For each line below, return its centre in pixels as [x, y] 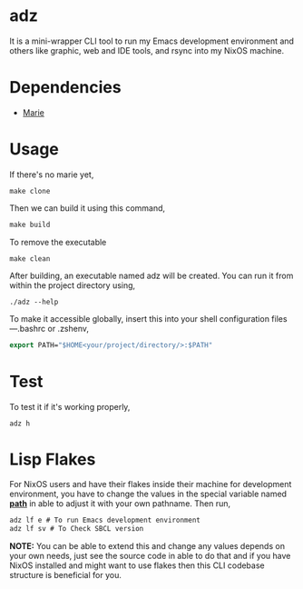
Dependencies [65, 88]
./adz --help [34, 302]
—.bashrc [28, 328]
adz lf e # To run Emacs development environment [105, 520]
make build [30, 225]
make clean [30, 259]
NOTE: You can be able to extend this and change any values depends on [147, 546]
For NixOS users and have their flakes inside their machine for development [151, 484]
